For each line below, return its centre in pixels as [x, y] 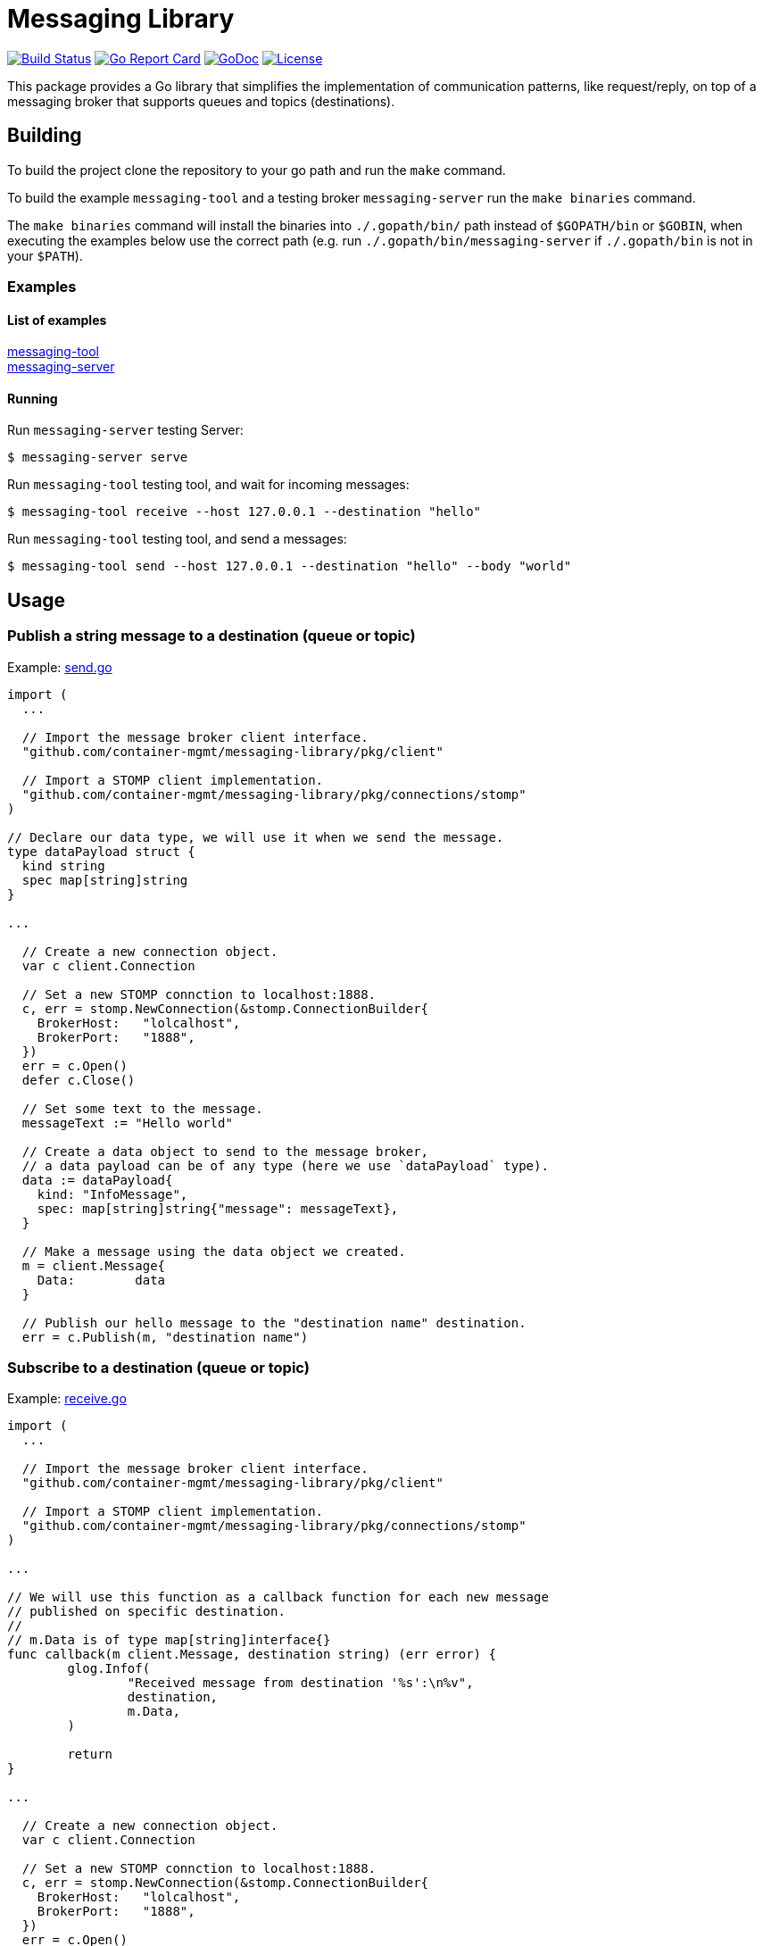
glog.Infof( [109, 1669]
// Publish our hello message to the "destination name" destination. [274, 1322]
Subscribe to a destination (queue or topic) [158, 1368]
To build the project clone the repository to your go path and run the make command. [257, 170]
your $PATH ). [45, 255]
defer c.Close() [79, 1080]
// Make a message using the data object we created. [214, 1251]
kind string [63, 865]
